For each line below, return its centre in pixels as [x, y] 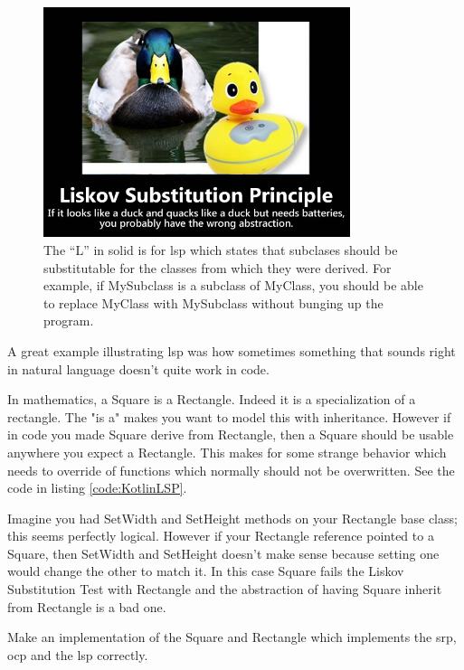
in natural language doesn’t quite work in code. [138, 368]
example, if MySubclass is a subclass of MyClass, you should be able [233, 285]
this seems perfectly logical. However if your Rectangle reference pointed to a [221, 536]
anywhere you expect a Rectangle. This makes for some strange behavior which [227, 452]
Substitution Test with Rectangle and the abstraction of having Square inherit [225, 589]
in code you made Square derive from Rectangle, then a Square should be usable [231, 434]
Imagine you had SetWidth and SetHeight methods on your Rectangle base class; [232, 518]
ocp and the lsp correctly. [78, 654]
